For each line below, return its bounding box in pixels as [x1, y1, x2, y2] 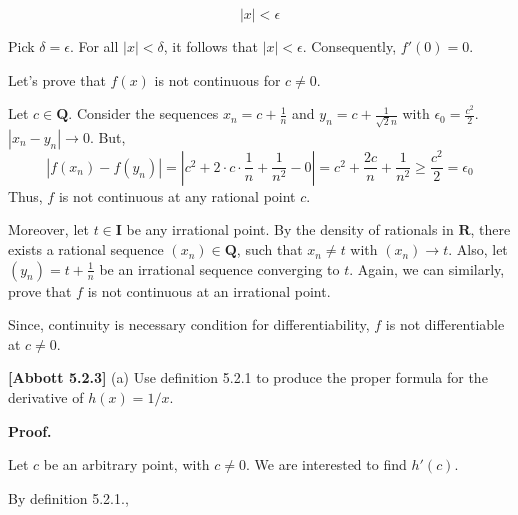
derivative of [8, 387, 84, 408]
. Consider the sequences [68, 103, 219, 124]
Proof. [8, 420, 52, 441]
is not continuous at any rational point [58, 185, 296, 206]
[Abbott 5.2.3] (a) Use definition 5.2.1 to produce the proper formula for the [8, 367, 488, 388]
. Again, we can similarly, [349, 258, 505, 279]
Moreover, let [8, 219, 89, 240]
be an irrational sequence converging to [99, 258, 340, 279]
